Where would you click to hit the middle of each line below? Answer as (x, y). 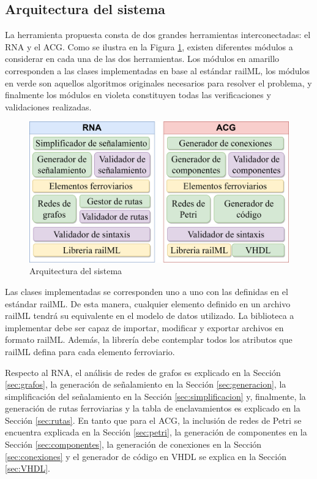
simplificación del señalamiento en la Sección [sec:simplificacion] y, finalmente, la (155, 396)
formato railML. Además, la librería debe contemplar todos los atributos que (149, 339)
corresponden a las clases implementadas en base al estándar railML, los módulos (158, 70)
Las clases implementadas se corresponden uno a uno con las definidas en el (147, 291)
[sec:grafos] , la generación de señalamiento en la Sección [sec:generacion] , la (146, 384)
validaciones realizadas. (48, 106)
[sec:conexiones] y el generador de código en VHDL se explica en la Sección (146, 456)
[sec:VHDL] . (28, 468)
